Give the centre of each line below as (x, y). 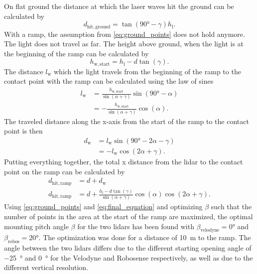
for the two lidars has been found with (136, 226)
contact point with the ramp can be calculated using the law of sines (109, 81)
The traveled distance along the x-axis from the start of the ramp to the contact (127, 121)
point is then (23, 131)
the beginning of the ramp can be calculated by (76, 53)
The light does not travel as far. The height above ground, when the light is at (124, 44)
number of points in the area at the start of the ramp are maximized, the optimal (128, 216)
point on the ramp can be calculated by (64, 171)
